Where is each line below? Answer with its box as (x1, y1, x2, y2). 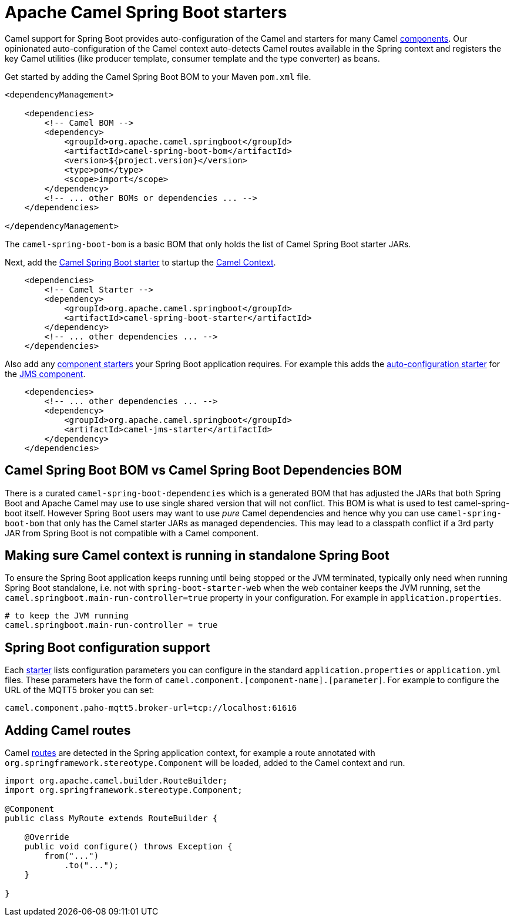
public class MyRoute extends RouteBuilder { (5, 814, 218, 823)
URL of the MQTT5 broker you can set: (5, 685, 154, 695)
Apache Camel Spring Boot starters (5, 2, 287, 22)
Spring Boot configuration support (5, 640, 210, 655)
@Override (24, 832, 69, 842)
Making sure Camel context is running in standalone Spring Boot (5, 548, 389, 563)
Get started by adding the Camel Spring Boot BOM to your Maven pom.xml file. (5, 71, 311, 82)
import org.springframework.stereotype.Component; (5, 785, 243, 795)
